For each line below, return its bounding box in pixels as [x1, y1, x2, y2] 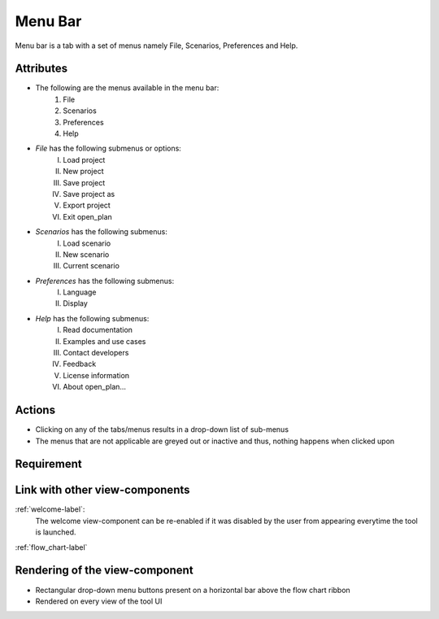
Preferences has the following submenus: [35, 276, 175, 286]
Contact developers [63, 348, 129, 358]
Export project [63, 200, 111, 211]
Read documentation [63, 325, 133, 335]
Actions [15, 403, 56, 417]
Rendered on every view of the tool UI [35, 596, 163, 606]
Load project [63, 155, 106, 164]
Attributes [15, 62, 68, 76]
